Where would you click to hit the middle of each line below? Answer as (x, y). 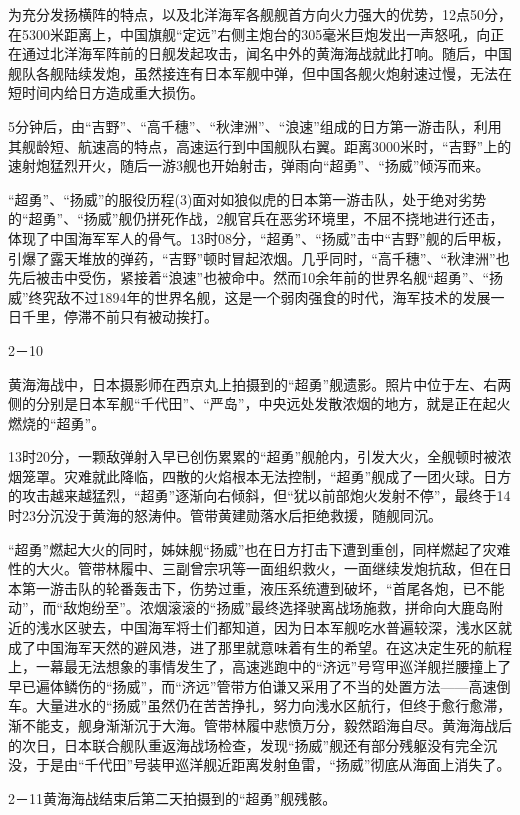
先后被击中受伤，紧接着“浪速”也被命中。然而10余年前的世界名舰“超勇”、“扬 (256, 277)
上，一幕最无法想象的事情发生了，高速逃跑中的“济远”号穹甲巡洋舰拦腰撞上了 (260, 666)
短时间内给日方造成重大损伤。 (106, 92)
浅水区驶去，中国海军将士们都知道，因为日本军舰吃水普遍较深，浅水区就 (273, 627)
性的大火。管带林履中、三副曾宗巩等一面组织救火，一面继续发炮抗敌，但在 (253, 568)
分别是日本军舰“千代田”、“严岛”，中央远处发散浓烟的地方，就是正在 (259, 403)
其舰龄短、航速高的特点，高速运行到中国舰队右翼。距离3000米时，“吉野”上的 (260, 145)
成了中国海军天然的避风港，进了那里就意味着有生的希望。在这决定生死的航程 (260, 646)
